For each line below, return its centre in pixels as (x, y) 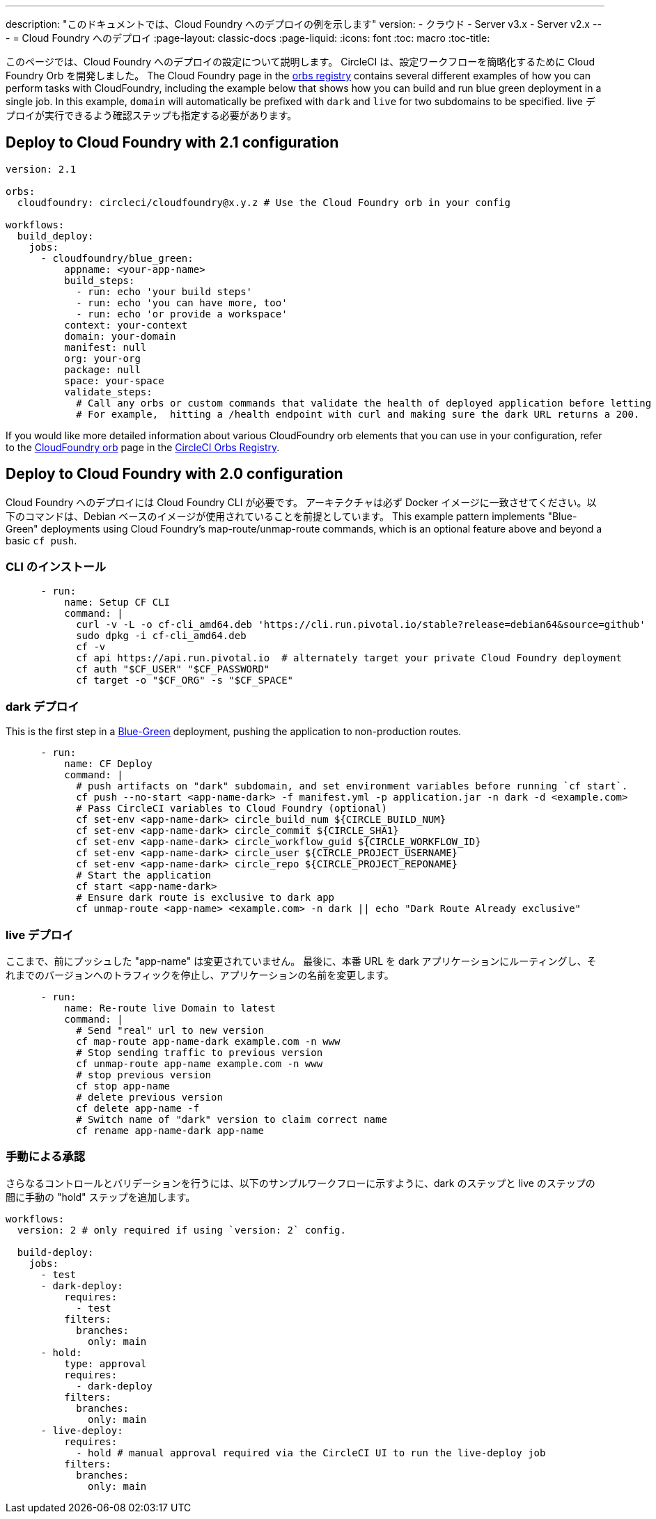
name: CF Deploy (108, 764)
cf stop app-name (123, 1086)
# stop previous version (144, 1075)
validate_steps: (108, 392)
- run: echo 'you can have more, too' (182, 302)
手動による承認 (46, 1157)
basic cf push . (41, 540)
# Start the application (144, 875)
